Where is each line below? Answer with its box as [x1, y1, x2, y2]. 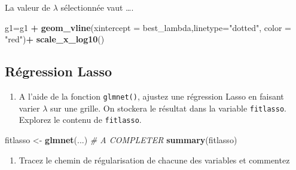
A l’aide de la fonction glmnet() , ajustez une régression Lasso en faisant [19, 89, 284, 102]
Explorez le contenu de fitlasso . [19, 113, 142, 126]
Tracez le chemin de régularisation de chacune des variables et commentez [19, 153, 290, 166]
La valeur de [5, 1, 51, 13]
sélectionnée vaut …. [60, 1, 134, 13]
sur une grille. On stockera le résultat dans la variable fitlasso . [50, 101, 286, 114]
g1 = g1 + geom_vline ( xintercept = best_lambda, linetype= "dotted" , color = [5, 21, 292, 33]
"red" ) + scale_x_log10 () [5, 33, 105, 45]
